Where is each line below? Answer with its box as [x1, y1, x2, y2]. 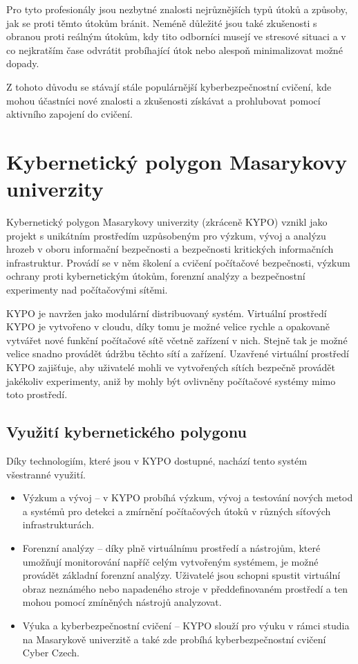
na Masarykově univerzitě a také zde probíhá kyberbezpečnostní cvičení [22, 631, 326, 646]
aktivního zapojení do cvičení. [6, 107, 133, 121]
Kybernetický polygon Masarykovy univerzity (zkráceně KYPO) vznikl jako [6, 215, 328, 229]
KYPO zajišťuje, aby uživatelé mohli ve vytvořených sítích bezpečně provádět [6, 360, 336, 374]
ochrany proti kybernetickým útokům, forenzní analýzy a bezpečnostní [6, 269, 305, 283]
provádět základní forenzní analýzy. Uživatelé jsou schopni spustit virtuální [22, 568, 341, 582]
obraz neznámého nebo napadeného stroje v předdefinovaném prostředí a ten [22, 581, 348, 595]
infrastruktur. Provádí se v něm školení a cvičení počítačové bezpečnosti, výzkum [6, 255, 350, 269]
